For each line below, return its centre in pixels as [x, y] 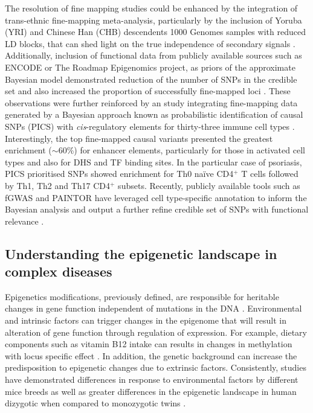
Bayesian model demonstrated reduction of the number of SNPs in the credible [151, 79]
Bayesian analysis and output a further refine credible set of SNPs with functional [157, 209]
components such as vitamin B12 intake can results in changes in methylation [149, 344]
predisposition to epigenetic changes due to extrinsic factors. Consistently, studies [156, 367]
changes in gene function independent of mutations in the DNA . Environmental [153, 308]
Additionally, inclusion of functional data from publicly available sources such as [153, 55]
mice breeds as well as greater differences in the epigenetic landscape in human [151, 391]
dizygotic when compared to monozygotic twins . [95, 403]
